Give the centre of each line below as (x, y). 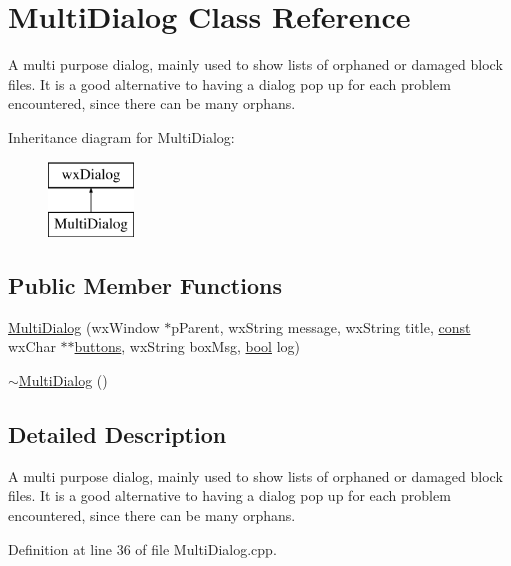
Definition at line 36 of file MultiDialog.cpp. (142, 548)
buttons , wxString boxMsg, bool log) (187, 346)
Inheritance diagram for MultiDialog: (121, 136)
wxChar (32, 346)
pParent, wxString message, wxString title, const (321, 326)
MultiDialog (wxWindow (84, 326)
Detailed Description (117, 434)
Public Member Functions (145, 285)
